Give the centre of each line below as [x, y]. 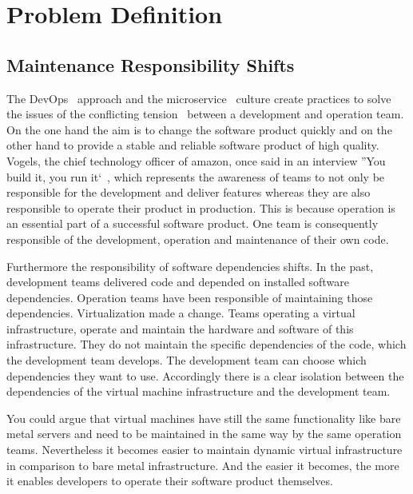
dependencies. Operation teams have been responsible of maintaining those [190, 297]
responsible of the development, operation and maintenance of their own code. [198, 239]
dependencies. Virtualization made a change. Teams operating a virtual [181, 313]
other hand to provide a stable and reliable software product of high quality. [193, 145]
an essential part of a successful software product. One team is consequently [193, 223]
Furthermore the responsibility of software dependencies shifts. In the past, [190, 266]
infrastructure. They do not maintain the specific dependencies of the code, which [206, 344]
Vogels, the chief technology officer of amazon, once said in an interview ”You [196, 160]
